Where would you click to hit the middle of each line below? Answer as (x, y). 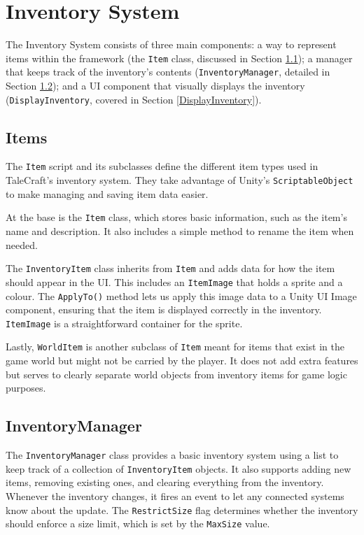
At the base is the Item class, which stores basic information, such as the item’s (176, 217)
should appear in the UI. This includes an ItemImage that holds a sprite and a (174, 281)
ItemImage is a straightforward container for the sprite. (124, 323)
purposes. (26, 388)
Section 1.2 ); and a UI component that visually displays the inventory (155, 86)
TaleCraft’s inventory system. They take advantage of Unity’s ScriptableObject (180, 180)
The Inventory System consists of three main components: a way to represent (171, 44)
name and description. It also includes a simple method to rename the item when (180, 231)
